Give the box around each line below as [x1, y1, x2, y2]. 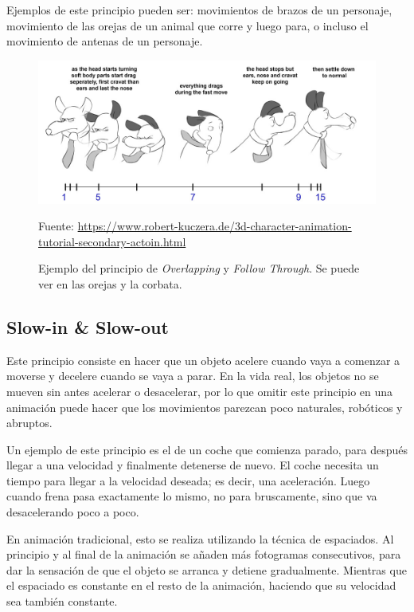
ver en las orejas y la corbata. [38, 275, 182, 292]
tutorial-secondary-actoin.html [38, 233, 186, 249]
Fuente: [38, 218, 74, 234]
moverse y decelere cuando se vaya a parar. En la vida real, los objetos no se [6, 367, 379, 384]
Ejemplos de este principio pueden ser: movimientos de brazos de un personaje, [6, 2, 393, 18]
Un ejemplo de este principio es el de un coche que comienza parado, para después [6, 441, 408, 457]
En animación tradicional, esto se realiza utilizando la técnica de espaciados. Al [6, 530, 394, 547]
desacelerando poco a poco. [6, 504, 139, 520]
